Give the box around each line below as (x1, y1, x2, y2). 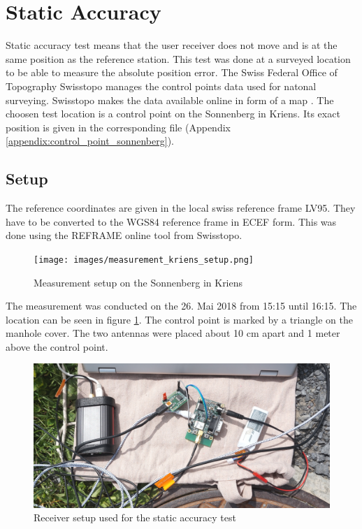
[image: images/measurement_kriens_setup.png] (34, 254, 254, 265)
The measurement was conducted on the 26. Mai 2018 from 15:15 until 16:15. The (6, 298, 357, 313)
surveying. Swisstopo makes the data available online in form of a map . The (6, 92, 334, 107)
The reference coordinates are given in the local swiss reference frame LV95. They (6, 201, 356, 215)
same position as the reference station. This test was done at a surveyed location (6, 51, 351, 66)
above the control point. (6, 339, 108, 354)
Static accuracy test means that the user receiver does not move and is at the (6, 38, 338, 52)
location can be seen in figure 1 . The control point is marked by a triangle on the (6, 312, 353, 326)
